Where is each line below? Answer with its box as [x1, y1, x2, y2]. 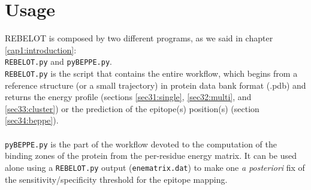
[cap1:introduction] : [5, 43, 77, 56]
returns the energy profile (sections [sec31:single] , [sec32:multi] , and [5, 91, 252, 103]
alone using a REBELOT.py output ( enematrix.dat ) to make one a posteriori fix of [5, 161, 305, 173]
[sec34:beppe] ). [5, 114, 59, 126]
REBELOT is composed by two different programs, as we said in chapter [5, 32, 273, 44]
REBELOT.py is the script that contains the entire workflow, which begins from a [5, 67, 298, 79]
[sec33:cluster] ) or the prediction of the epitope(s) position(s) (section [5, 102, 259, 114]
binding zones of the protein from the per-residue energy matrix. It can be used [5, 149, 297, 162]
